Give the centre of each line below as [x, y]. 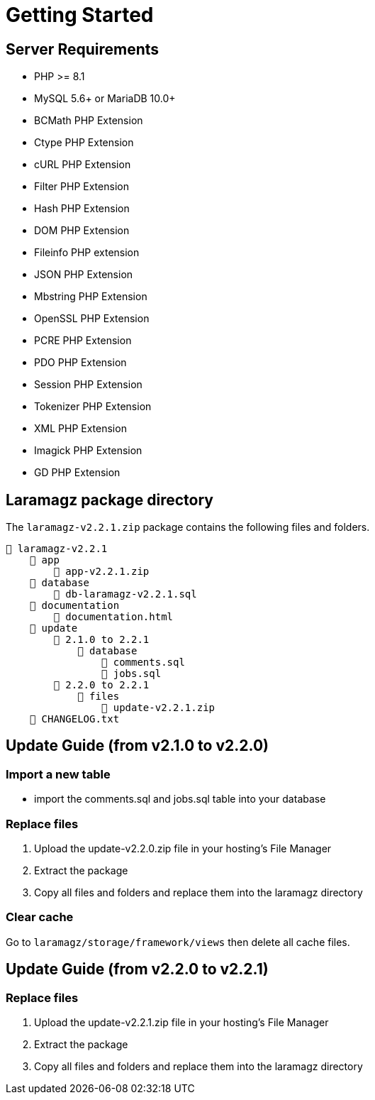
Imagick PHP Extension [88, 451]
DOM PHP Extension [82, 231]
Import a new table [58, 774]
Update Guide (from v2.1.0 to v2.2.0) [137, 746]
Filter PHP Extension [82, 187]
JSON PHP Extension [84, 275]
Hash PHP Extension [82, 209]
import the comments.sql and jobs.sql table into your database [180, 799]
